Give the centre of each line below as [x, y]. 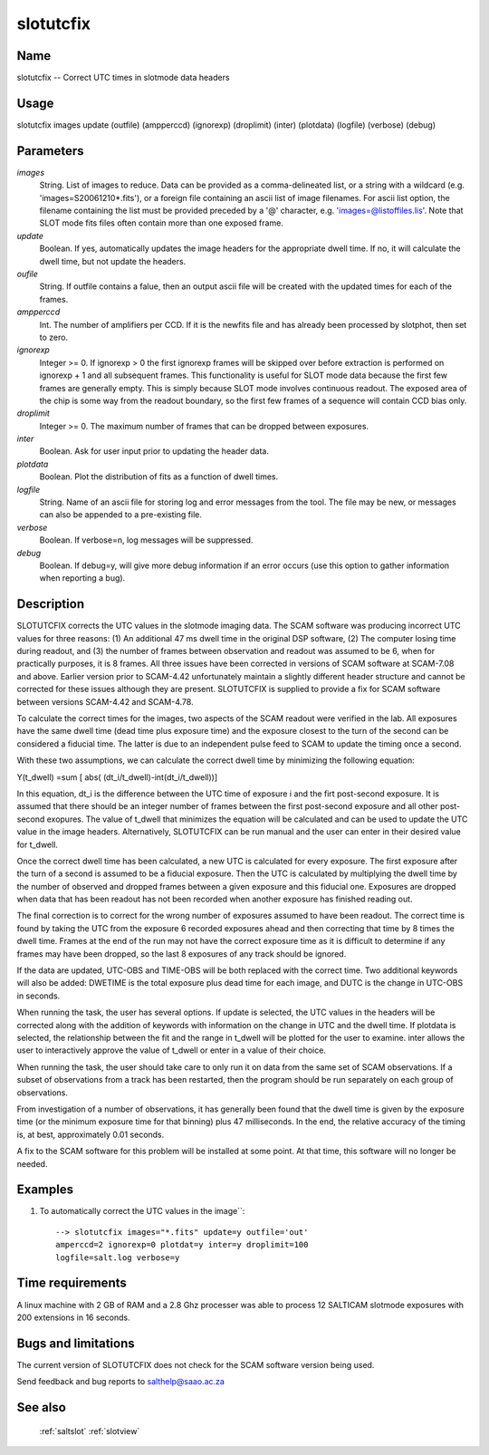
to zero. [53, 337]
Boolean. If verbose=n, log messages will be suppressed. [146, 540]
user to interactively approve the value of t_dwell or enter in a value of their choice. [171, 1050]
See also [42, 1407]
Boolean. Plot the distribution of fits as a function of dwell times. [159, 477]
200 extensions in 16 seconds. [73, 1317]
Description [51, 604]
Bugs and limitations [76, 1343]
